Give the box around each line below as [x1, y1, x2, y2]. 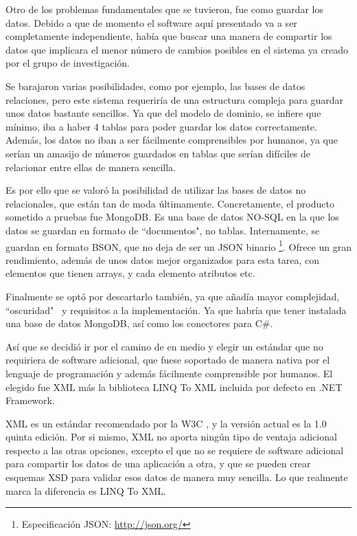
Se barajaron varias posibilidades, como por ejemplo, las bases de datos [5, 78, 306, 93]
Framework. [5, 393, 55, 407]
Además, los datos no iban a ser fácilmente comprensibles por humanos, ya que [5, 133, 338, 147]
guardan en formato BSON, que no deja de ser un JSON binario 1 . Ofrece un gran [5, 237, 352, 254]
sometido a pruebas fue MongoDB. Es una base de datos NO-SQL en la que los [5, 210, 339, 224]
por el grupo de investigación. [5, 56, 130, 70]
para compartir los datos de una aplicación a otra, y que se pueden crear [5, 456, 311, 471]
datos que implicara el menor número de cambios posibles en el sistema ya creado [5, 42, 349, 56]
